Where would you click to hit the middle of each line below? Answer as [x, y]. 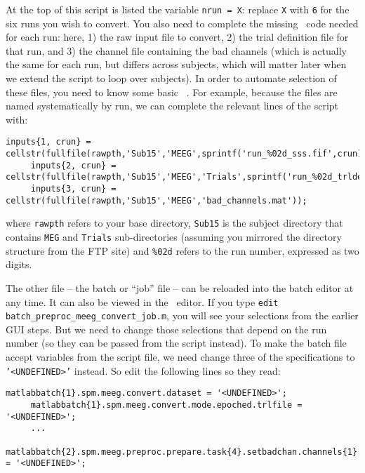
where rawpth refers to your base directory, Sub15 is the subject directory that [174, 223]
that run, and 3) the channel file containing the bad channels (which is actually [176, 50]
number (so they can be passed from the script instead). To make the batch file [176, 343]
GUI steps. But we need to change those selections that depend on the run [166, 329]
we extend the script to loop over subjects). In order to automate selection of [171, 78]
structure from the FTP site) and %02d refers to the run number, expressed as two [182, 250]
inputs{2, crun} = [73, 165]
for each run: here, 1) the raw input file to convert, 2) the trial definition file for [177, 37]
